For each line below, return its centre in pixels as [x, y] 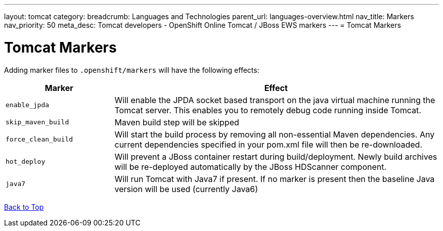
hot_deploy [26, 161]
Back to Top [24, 207]
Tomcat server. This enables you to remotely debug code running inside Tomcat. [268, 110]
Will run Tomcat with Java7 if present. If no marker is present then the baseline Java [275, 179]
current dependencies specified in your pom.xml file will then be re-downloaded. [269, 144]
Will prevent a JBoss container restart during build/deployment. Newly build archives [276, 156]
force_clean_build [39, 139]
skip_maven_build [37, 122]
